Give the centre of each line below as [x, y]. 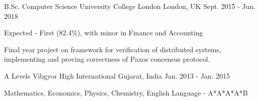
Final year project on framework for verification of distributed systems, [113, 49]
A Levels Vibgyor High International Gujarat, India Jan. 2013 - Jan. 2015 [117, 75]
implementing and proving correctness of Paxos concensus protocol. [107, 59]
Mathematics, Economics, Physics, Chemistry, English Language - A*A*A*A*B [126, 92]
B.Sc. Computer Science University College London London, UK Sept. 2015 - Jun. [130, 6]
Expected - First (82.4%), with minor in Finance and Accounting [104, 33]
